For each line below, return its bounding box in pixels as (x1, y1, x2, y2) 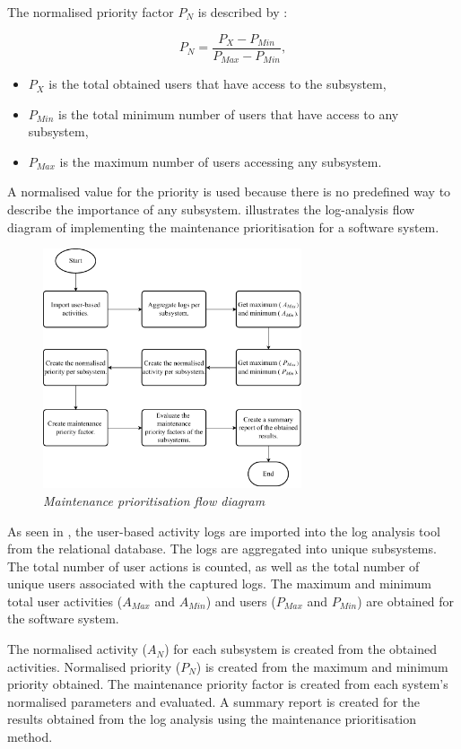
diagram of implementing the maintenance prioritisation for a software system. (7, 217, 439, 236)
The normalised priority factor (7, 3, 174, 21)
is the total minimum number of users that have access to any (58, 104, 399, 123)
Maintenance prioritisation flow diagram (43, 491, 265, 509)
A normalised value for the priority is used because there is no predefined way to (7, 182, 451, 201)
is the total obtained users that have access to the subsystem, (48, 74, 387, 93)
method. (7, 727, 53, 746)
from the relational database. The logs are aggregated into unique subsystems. (7, 539, 437, 558)
